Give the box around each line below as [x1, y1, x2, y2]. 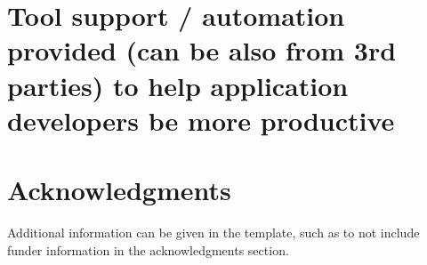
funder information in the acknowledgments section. [7, 240, 289, 259]
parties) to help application [7, 67, 349, 103]
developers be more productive [7, 101, 395, 138]
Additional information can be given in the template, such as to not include [7, 223, 420, 242]
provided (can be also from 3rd [7, 32, 397, 68]
